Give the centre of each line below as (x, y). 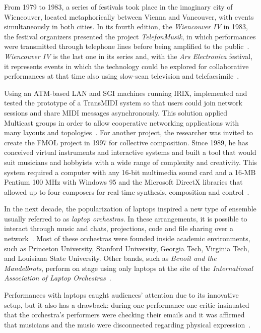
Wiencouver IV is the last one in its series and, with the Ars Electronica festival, (128, 56)
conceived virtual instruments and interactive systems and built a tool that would (130, 152)
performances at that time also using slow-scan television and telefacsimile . (122, 76)
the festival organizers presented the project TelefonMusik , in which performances (130, 36)
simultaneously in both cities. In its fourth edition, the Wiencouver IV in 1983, (126, 26)
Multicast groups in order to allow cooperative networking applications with (121, 122)
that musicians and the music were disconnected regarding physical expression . (127, 324)
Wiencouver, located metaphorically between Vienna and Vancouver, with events (129, 16)
